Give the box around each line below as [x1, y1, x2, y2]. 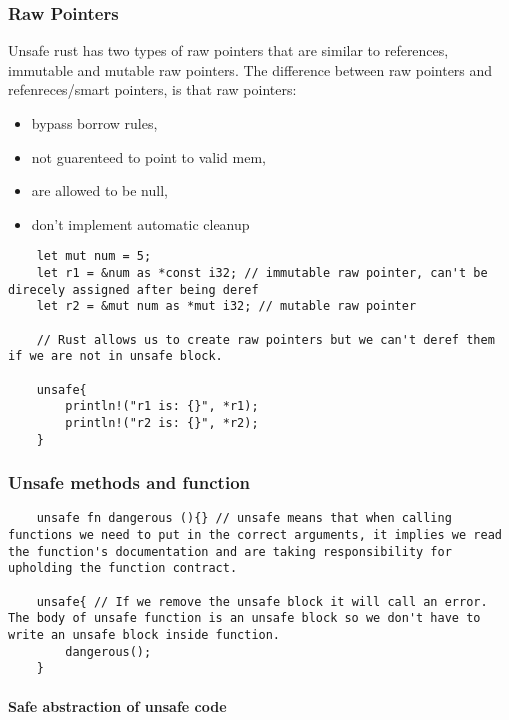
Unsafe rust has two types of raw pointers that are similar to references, [8, 40, 449, 61]
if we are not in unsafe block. [8, 349, 223, 364]
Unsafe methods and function [8, 470, 250, 495]
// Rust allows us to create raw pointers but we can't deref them [36, 332, 495, 347]
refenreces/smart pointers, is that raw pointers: [8, 79, 297, 100]
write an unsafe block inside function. [8, 628, 281, 643]
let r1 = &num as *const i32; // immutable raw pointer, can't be [36, 266, 488, 281]
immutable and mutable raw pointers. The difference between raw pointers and [8, 59, 493, 80]
